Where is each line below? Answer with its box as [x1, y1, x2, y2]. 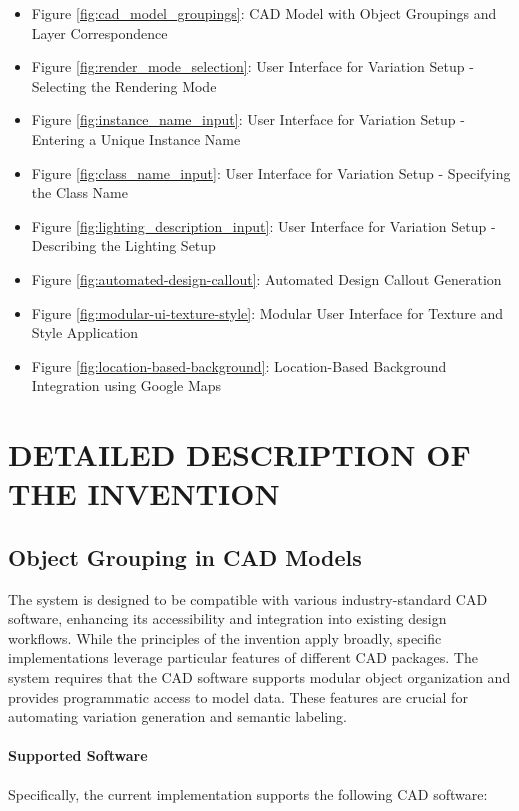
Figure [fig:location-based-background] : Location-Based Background [31, 355, 447, 376]
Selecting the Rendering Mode [31, 75, 217, 96]
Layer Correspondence [31, 22, 168, 43]
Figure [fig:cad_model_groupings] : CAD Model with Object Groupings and [31, 3, 497, 23]
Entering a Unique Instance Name [31, 128, 241, 149]
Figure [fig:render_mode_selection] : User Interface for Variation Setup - [31, 56, 474, 77]
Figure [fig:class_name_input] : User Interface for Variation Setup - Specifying [31, 162, 511, 183]
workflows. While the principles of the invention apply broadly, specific [8, 627, 442, 648]
